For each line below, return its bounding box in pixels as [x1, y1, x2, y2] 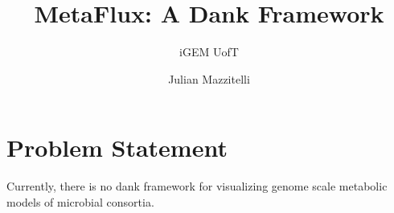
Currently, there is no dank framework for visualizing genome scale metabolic [6, 178, 388, 195]
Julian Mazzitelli [168, 70, 250, 87]
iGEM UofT [179, 43, 239, 60]
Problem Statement [6, 131, 228, 164]
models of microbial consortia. [6, 193, 154, 210]
